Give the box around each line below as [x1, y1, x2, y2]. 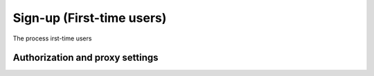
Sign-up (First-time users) [12, 10, 167, 25]
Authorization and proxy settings [12, 52, 159, 64]
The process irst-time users [12, 34, 92, 42]
